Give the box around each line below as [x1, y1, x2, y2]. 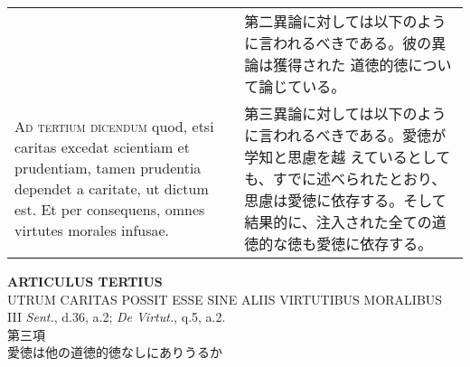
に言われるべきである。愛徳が [244, 125, 446, 146]
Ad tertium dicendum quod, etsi [14, 116, 214, 136]
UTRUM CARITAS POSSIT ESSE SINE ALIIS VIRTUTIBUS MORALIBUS [7, 289, 443, 308]
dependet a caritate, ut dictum [14, 178, 209, 199]
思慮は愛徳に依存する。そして [244, 190, 446, 211]
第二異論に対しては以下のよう [244, 11, 446, 32]
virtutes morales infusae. [14, 220, 170, 240]
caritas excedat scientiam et [14, 136, 190, 157]
